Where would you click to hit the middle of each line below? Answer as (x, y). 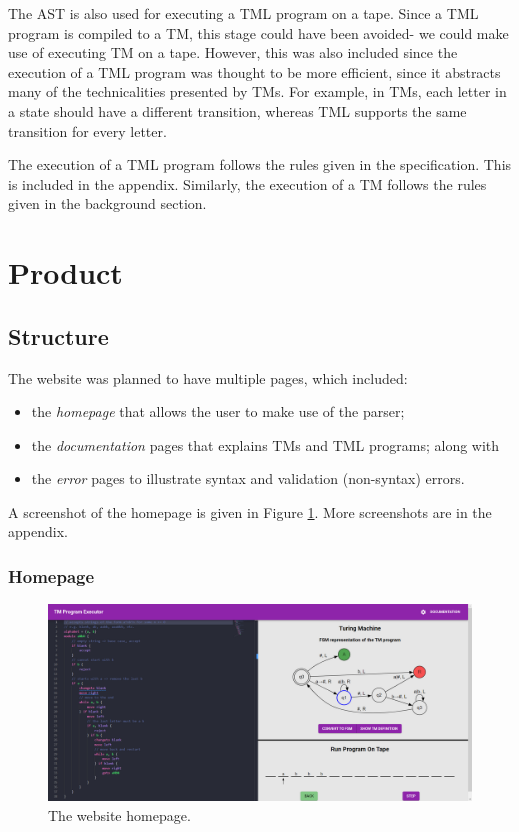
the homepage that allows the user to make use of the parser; (218, 411)
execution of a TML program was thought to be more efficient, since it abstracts (254, 71)
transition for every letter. (87, 130)
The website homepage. (119, 814)
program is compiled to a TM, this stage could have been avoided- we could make (258, 32)
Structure (58, 335)
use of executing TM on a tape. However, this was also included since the (233, 52)
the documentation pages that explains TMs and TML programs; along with (265, 444)
